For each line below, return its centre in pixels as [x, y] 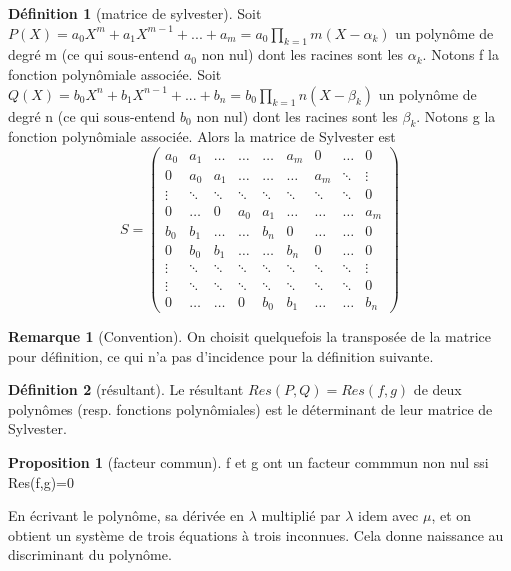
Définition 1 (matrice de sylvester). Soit [135, 13]
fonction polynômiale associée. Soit [115, 73]
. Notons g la [456, 115]
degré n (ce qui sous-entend [92, 115]
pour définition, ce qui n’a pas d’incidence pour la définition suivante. [221, 355]
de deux [437, 389]
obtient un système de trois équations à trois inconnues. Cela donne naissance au [256, 534]
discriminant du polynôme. [90, 554]
